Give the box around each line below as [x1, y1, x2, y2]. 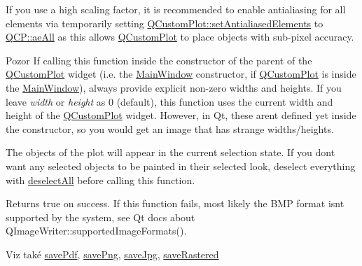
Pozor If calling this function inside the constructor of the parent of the [6, 52, 312, 67]
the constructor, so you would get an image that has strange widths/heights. [6, 121, 334, 136]
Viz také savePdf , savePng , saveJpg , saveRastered [6, 246, 219, 261]
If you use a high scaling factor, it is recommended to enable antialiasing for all [6, 2, 346, 16]
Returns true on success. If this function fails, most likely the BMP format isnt [6, 196, 344, 211]
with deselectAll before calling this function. [6, 172, 195, 187]
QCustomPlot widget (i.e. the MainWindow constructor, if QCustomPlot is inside [6, 66, 356, 81]
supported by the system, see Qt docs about [6, 209, 195, 224]
